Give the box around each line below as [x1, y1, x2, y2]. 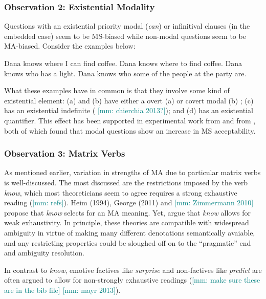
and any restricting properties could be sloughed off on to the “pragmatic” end [4, 237, 251, 248]
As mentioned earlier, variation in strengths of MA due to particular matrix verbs [4, 167, 261, 178]
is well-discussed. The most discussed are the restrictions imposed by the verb [4, 177, 248, 187]
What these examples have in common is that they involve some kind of [4, 85, 230, 96]
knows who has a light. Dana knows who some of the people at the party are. [4, 68, 247, 78]
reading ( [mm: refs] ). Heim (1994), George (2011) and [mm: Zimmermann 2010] [4, 197, 254, 208]
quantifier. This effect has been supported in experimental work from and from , [4, 115, 256, 125]
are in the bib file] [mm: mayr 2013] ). [4, 284, 121, 295]
